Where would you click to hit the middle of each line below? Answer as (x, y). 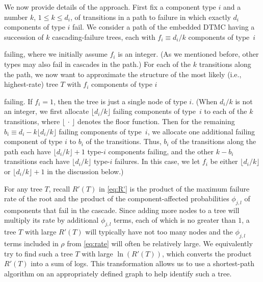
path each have (28, 151)
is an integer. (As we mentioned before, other (188, 54)
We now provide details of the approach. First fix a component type (110, 7)
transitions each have (37, 161)
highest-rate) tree (31, 84)
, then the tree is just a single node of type (120, 101)
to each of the (226, 111)
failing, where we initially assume (56, 54)
